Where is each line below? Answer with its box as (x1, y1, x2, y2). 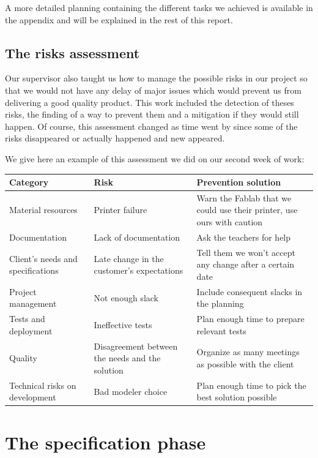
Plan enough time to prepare (196, 312, 305, 325)
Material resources (9, 203, 78, 216)
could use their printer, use (196, 203, 298, 216)
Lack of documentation (94, 230, 180, 243)
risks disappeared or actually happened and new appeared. (5, 132, 225, 145)
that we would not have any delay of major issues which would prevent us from (5, 83, 301, 96)
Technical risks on (9, 378, 76, 391)
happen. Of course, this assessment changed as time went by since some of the (5, 119, 298, 132)
